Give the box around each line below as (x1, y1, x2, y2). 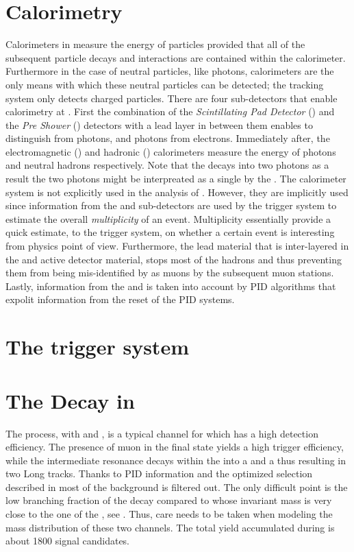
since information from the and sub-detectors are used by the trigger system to (5, 198, 337, 213)
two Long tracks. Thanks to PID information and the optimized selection (5, 466, 313, 481)
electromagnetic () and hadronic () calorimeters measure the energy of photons (5, 144, 336, 158)
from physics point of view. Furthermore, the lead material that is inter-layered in (5, 239, 349, 253)
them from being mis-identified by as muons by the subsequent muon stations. (5, 265, 334, 280)
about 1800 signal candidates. (5, 533, 130, 548)
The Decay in (5, 386, 135, 414)
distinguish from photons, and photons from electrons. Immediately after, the (5, 131, 330, 145)
